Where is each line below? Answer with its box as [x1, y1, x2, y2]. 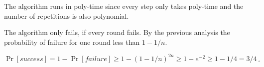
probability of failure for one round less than [4, 36, 140, 47]
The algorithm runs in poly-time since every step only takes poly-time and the [4, 1, 244, 11]
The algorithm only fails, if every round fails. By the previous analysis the [4, 27, 230, 37]
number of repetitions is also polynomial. [4, 10, 129, 21]
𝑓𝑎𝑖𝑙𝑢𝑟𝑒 [85, 55, 107, 63]
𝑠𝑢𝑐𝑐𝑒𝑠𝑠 [20, 55, 43, 63]
